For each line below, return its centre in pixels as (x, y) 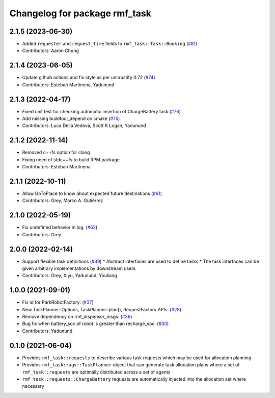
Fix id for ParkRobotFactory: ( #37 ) (58, 302)
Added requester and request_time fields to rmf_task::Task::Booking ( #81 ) (110, 44)
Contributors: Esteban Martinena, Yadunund (68, 85)
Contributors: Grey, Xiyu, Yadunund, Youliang (70, 276)
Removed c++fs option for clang (56, 153)
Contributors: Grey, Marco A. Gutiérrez (63, 201)
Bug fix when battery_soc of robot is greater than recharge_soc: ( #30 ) (95, 324)
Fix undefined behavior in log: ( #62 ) (60, 228)
